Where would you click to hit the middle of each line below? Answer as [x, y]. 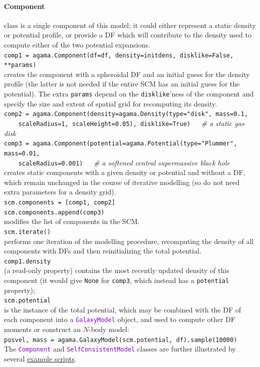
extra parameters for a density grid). [60, 192]
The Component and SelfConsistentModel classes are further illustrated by [120, 349]
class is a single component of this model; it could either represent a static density [130, 25]
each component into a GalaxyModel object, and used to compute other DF [120, 319]
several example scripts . [40, 359]
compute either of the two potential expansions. [77, 44]
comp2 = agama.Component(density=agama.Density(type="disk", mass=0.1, [126, 114]
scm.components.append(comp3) [54, 212]
